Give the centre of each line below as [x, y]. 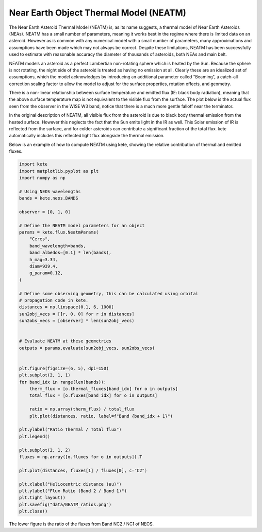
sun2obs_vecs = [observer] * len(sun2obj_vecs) [77, 321]
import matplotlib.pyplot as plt [59, 171]
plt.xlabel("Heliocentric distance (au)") [70, 484]
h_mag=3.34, [44, 259]
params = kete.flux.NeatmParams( [59, 232]
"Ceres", [40, 239]
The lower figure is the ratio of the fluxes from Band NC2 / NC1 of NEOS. [81, 524]
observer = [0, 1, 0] [45, 212]
